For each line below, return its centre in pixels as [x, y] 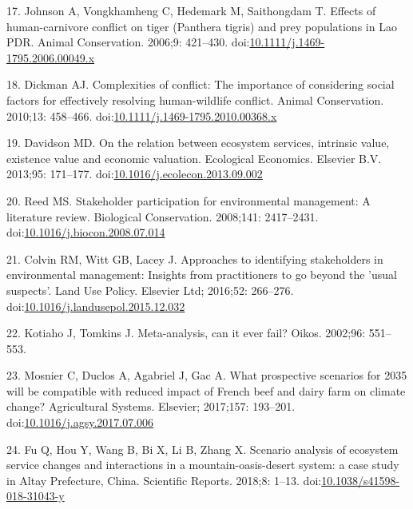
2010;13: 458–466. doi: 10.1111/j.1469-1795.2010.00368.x [142, 115]
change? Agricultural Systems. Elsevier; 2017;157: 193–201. [151, 406]
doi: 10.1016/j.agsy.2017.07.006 [80, 422]
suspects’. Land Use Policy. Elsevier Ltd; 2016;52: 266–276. [150, 290]
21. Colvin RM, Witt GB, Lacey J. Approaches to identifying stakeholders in [195, 258]
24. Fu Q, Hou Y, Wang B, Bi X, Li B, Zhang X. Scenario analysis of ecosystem [203, 449]
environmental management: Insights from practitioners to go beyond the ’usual [202, 274]
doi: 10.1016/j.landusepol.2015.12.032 [96, 306]
